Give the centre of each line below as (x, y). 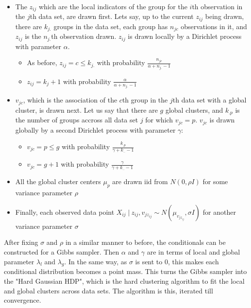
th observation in (217, 6)
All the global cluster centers (58, 181)
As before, (42, 62)
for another (219, 212)
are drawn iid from (140, 181)
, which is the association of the (70, 100)
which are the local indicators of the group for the (113, 6)
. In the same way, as (96, 261)
